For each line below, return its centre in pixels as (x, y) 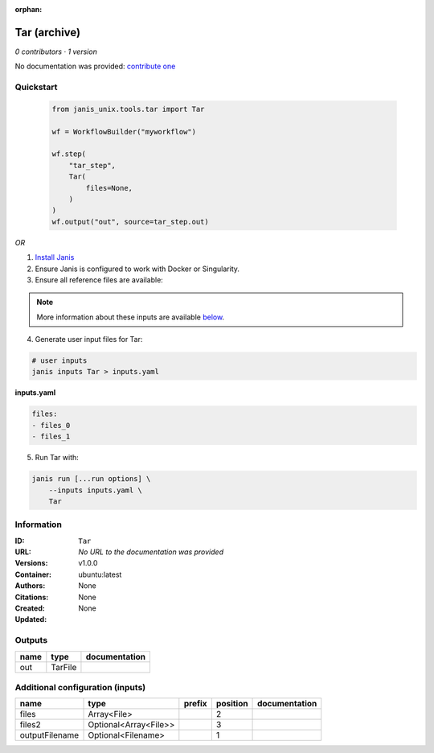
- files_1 (51, 437)
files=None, (109, 188)
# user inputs (59, 361)
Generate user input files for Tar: (89, 339)
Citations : (32, 597)
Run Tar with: (57, 458)
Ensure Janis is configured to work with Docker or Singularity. (137, 269)
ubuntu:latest (100, 574)
